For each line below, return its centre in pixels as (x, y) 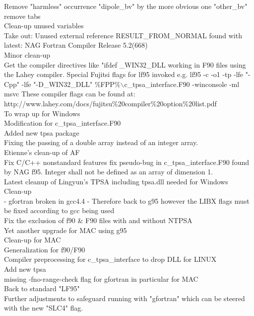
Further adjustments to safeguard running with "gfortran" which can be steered (125, 298)
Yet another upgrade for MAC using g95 (65, 230)
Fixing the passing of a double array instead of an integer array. (101, 142)
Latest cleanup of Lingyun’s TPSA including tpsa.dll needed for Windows (116, 181)
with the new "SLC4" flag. (44, 308)
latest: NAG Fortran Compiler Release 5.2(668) (76, 45)
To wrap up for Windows (42, 113)
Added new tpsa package (42, 132)
